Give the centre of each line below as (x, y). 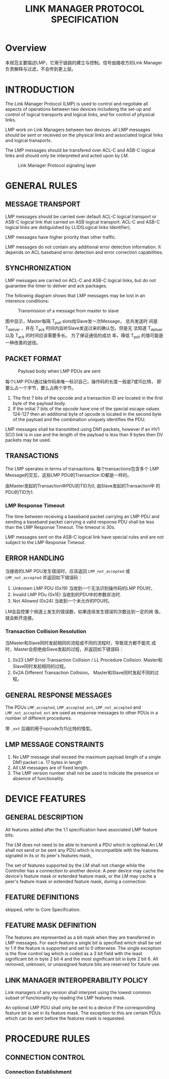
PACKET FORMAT (34, 359)
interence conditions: (27, 301)
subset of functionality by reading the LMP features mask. (66, 998)
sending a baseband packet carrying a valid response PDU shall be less (80, 522)
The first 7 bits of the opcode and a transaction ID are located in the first (88, 398)
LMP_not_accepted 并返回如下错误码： (44, 577)
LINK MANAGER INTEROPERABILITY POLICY (77, 980)
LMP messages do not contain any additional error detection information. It (83, 247)
